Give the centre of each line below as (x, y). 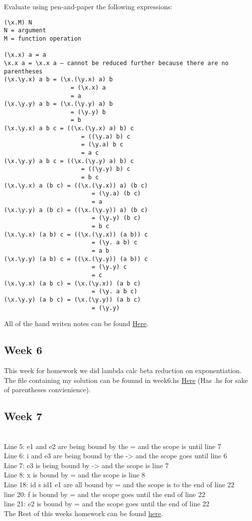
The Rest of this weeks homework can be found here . (84, 513)
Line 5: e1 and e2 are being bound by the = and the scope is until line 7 (113, 446)
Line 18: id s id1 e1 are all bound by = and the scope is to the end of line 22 (119, 484)
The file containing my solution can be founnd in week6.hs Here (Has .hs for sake (126, 380)
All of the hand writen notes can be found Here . (76, 323)
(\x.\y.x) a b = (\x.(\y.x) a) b (58, 80)
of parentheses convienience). (47, 390)
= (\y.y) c (109, 267)
